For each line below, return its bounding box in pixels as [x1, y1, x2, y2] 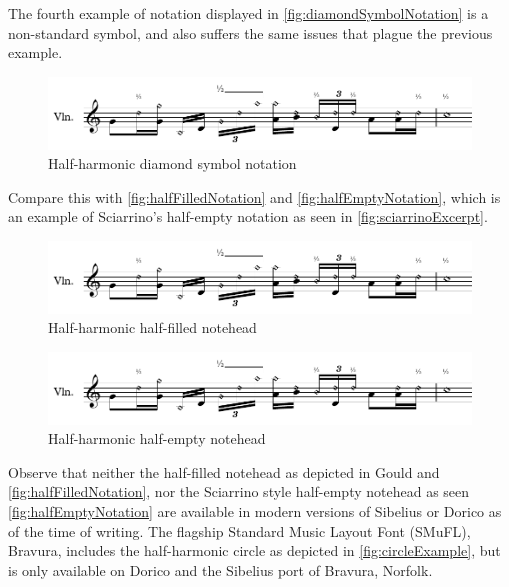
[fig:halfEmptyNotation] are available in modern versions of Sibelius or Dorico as [8, 501, 502, 522]
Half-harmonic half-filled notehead [48, 317, 257, 338]
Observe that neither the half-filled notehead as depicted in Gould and [8, 461, 440, 482]
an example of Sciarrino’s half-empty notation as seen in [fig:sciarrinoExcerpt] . [8, 206, 488, 227]
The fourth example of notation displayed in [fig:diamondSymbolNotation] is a [8, 3, 489, 23]
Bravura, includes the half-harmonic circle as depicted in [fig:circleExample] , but [8, 540, 501, 561]
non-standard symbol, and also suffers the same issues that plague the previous [8, 22, 493, 43]
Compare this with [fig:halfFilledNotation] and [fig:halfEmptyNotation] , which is [8, 186, 501, 207]
